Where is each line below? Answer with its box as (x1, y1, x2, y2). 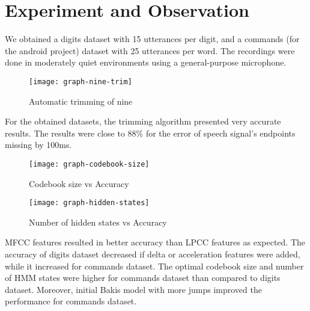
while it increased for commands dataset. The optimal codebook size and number (5, 259, 304, 272)
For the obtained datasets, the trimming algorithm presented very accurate (5, 115, 281, 128)
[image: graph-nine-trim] (29, 77, 132, 86)
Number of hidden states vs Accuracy (29, 215, 167, 228)
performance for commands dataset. (5, 295, 137, 307)
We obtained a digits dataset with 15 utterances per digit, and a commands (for (5, 32, 300, 45)
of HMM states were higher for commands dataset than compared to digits (5, 271, 281, 284)
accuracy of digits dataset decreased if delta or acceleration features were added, (5, 248, 300, 260)
